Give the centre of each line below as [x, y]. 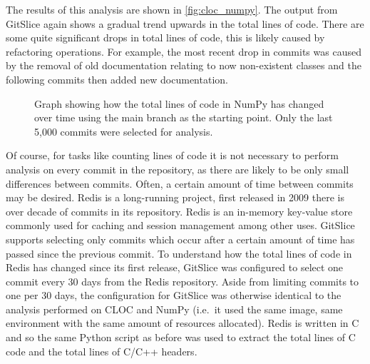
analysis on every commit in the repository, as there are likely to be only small [178, 169]
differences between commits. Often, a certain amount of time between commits [180, 183]
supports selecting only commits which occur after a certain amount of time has [180, 239]
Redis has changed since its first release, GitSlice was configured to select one [175, 267]
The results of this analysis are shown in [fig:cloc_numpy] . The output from [172, 9]
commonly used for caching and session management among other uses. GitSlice [180, 225]
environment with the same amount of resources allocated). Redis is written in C [183, 323]
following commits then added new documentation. [117, 79]
